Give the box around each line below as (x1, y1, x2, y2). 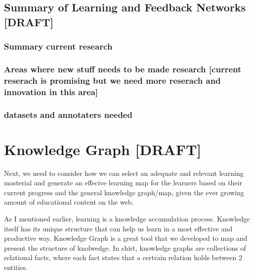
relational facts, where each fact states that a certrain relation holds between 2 (4, 252, 242, 263)
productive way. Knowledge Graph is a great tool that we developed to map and (4, 233, 248, 243)
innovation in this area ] (4, 85, 98, 98)
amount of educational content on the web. (4, 197, 134, 207)
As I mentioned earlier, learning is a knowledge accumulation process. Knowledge (4, 214, 250, 224)
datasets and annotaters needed (4, 108, 132, 120)
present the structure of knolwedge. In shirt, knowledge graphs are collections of (4, 242, 246, 253)
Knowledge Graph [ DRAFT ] (4, 139, 202, 159)
